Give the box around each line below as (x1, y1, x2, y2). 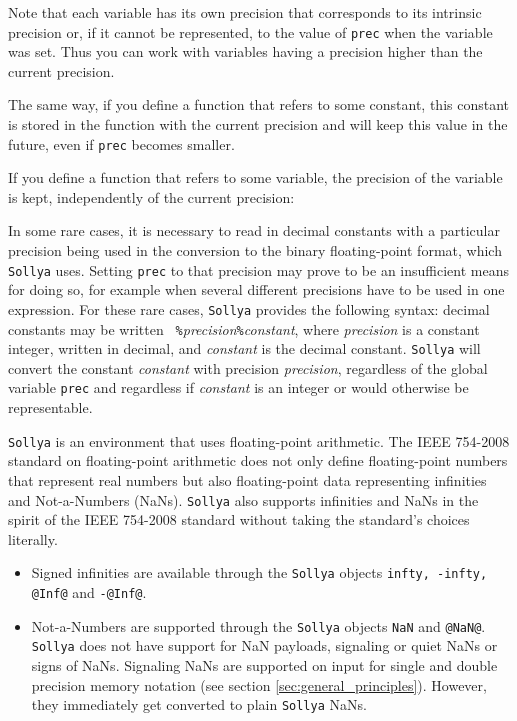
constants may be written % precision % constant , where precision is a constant (8, 318, 480, 339)
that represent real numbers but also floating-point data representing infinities (8, 469, 487, 490)
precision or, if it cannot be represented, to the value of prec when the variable (8, 21, 493, 42)
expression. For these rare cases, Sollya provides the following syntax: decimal (8, 298, 490, 319)
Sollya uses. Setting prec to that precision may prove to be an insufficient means (8, 259, 509, 280)
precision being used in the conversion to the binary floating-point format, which (8, 240, 502, 261)
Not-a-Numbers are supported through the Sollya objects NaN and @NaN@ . (31, 615, 486, 636)
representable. (8, 397, 93, 418)
